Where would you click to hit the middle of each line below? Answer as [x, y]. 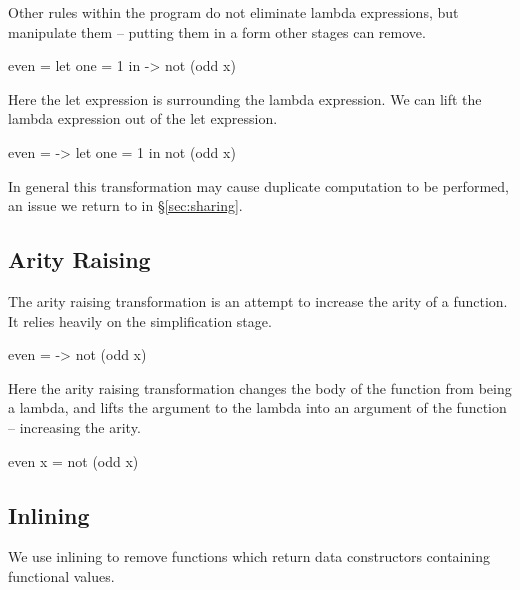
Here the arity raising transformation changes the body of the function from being [260, 387]
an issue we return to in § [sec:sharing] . [125, 205]
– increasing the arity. [74, 426]
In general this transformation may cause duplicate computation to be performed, [258, 185]
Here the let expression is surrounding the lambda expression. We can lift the [245, 98]
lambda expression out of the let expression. [143, 118]
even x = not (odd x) [73, 460]
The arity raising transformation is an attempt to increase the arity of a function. [258, 300]
